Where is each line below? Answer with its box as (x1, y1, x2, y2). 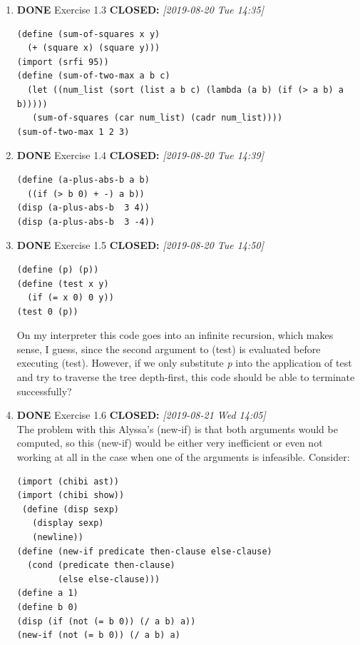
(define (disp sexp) (21, 504, 119, 514)
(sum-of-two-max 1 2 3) (16, 126, 130, 137)
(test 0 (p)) (16, 306, 78, 317)
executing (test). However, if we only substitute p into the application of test (16, 355, 352, 370)
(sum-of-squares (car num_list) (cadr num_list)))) (32, 113, 283, 123)
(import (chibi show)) (16, 490, 125, 501)
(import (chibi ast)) (16, 476, 119, 487)
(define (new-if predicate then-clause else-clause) (16, 546, 272, 557)
